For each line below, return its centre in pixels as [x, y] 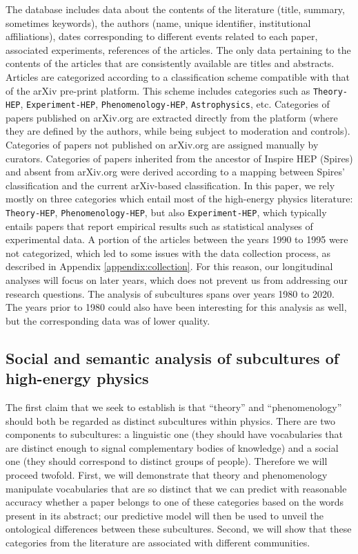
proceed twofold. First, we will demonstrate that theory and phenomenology [167, 475]
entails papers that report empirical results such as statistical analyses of [159, 226]
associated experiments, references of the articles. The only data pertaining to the [178, 49]
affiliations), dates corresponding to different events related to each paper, [162, 36]
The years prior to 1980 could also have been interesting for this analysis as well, [176, 307]
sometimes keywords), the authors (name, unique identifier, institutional [158, 22]
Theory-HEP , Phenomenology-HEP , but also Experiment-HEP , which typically [166, 212]
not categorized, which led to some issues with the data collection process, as [168, 252]
